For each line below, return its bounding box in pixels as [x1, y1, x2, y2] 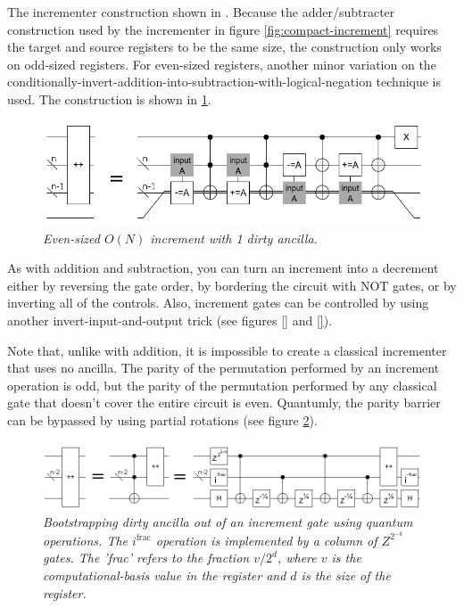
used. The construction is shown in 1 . [7, 89, 211, 108]
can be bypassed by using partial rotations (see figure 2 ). [7, 410, 318, 429]
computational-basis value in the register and [43, 566, 286, 585]
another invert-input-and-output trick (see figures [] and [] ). [7, 310, 333, 329]
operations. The [43, 530, 128, 549]
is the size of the [301, 566, 391, 585]
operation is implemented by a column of [155, 530, 377, 549]
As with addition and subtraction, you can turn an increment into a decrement [7, 259, 439, 277]
